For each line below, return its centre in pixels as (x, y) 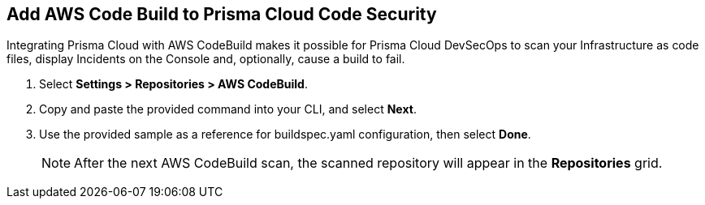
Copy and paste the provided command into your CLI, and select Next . (228, 109)
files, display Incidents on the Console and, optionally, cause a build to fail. (206, 59)
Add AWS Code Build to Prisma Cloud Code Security (222, 14)
